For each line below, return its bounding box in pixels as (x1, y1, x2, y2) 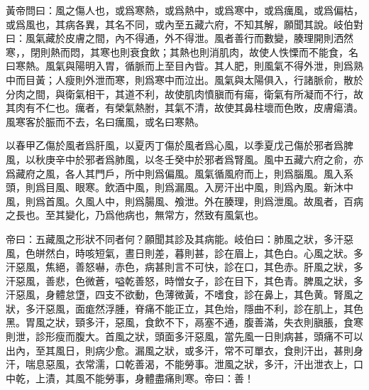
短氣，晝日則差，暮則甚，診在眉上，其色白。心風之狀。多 (94, 245, 363, 260)
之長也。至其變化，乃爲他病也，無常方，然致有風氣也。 (6, 207, 264, 222)
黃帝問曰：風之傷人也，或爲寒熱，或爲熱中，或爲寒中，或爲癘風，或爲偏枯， (6, 3, 363, 17)
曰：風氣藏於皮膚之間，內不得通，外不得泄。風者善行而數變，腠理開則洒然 (6, 31, 353, 45)
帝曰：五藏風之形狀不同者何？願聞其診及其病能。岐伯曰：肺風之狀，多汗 (6, 231, 343, 246)
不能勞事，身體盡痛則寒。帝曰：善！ (84, 370, 254, 385)
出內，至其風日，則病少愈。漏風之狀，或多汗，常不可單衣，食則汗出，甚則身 (6, 342, 363, 357)
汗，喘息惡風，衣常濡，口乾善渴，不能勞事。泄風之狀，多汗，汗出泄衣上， (6, 357, 353, 372)
